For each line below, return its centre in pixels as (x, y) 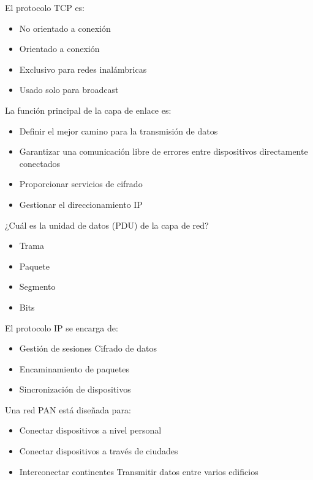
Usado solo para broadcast (69, 90)
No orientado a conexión (65, 28)
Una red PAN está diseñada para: (68, 409)
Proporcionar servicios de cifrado (81, 184)
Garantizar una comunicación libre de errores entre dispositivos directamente (164, 151)
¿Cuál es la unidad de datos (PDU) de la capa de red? (107, 225)
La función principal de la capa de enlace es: (88, 110)
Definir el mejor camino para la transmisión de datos (119, 131)
